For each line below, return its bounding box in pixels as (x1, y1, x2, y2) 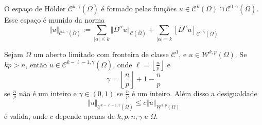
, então (25, 59, 47, 69)
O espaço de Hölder (4, 3, 66, 13)
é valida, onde (4, 111, 48, 121)
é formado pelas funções (101, 3, 177, 13)
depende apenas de (55, 111, 115, 121)
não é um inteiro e (19, 87, 77, 98)
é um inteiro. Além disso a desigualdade (131, 87, 257, 98)
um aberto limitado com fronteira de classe (33, 48, 169, 59)
